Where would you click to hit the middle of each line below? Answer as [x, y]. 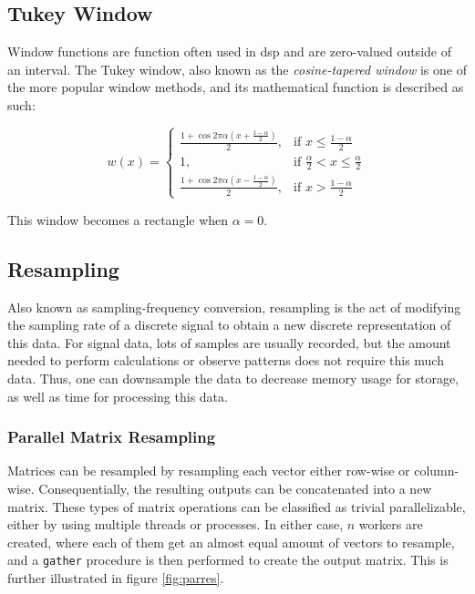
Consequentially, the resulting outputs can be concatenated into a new [235, 488]
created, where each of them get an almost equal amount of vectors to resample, [231, 542]
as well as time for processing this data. [118, 396]
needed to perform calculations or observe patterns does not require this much [226, 360]
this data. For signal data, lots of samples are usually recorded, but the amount [229, 342]
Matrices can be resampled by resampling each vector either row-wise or [209, 471]
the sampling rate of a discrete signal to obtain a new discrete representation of [229, 325]
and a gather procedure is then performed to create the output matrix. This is [228, 560]
